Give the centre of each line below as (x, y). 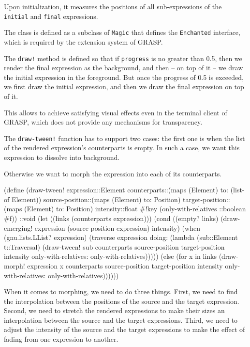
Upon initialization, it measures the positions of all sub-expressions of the (113, 6)
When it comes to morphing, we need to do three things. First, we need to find (121, 292)
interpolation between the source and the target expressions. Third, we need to (121, 320)
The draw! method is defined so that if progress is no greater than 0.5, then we (123, 58)
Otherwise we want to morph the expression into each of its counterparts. (113, 173)
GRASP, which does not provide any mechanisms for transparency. (103, 122)
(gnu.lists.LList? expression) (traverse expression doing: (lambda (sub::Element (121, 237)
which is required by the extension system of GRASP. (83, 41)
